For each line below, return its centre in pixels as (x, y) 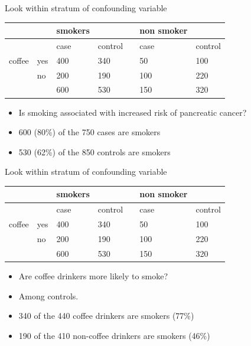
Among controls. (48, 296)
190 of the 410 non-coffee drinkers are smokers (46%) (114, 335)
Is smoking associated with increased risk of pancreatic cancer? (133, 112)
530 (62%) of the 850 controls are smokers (94, 151)
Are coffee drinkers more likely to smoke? (93, 275)
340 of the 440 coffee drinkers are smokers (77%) (106, 316)
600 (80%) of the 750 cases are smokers (89, 132)
